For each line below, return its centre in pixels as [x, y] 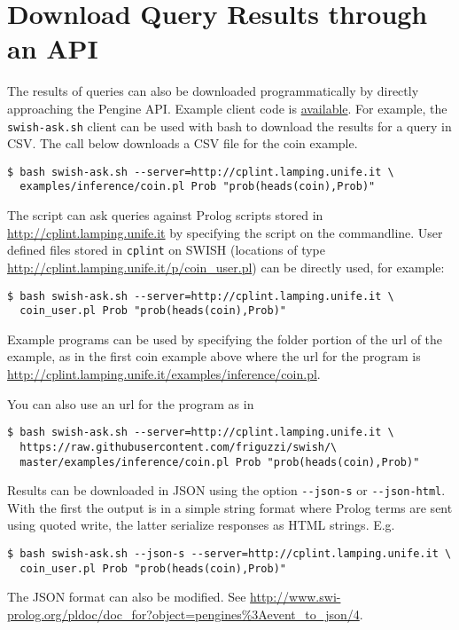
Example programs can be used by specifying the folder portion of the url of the [225, 339]
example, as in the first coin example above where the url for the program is [214, 356]
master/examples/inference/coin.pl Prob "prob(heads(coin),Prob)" [220, 462]
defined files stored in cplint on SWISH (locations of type [167, 250]
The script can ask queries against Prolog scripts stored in [165, 215]
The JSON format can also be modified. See [127, 597]
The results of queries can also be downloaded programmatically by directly [213, 91]
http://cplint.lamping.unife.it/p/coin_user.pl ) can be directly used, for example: [226, 267]
